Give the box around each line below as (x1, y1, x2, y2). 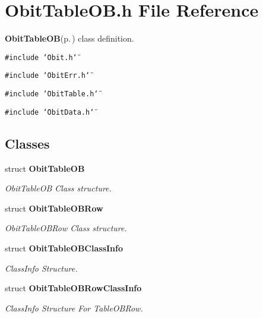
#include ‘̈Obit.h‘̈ (5, 53, 77, 62)
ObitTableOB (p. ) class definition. (5, 32, 134, 45)
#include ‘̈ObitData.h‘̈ (5, 108, 94, 117)
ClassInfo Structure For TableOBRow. (5, 301, 143, 314)
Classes (5, 134, 50, 152)
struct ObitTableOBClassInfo (5, 241, 123, 254)
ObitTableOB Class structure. (5, 182, 112, 194)
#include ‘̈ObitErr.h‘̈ (5, 71, 90, 80)
